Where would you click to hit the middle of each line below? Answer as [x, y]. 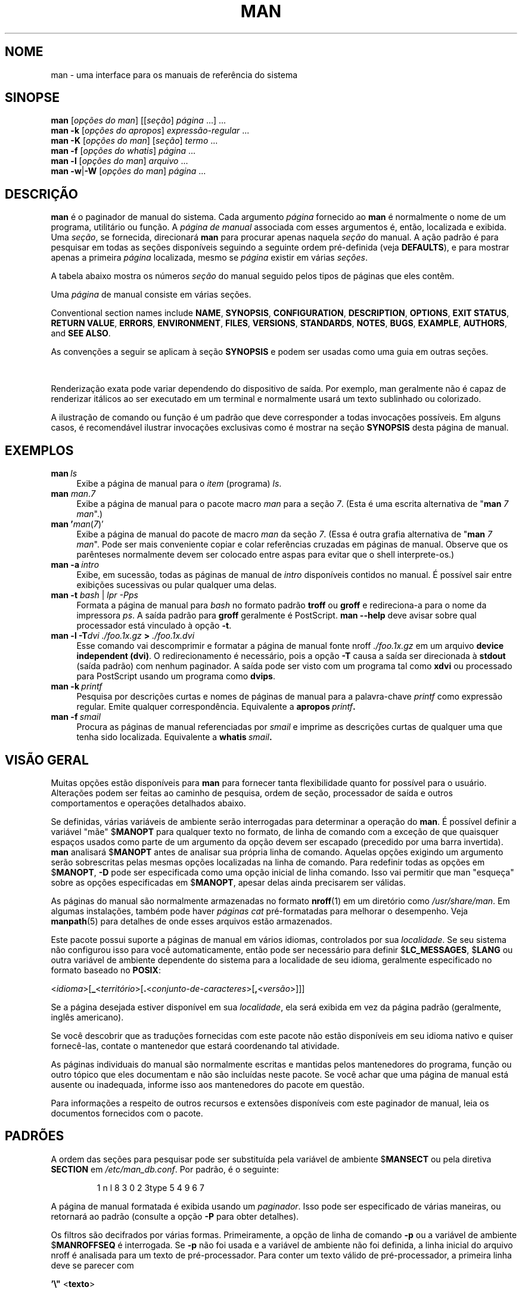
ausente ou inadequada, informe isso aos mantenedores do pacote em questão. [208, 1084]
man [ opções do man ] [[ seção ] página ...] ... [139, 120]
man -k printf [77, 686]
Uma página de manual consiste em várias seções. [151, 295]
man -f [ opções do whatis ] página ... [123, 151]
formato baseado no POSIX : [106, 970]
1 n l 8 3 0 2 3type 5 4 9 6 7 [150, 1187]
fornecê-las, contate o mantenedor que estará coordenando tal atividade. [195, 1045]
